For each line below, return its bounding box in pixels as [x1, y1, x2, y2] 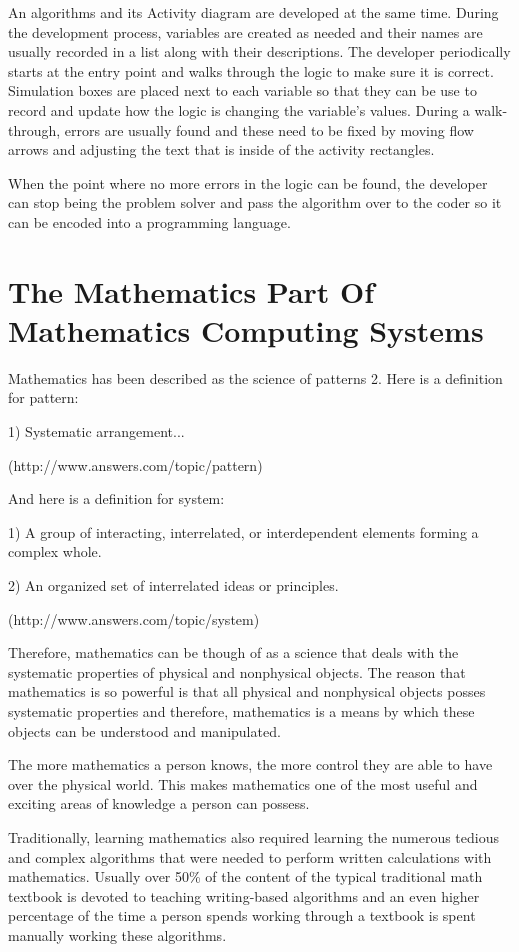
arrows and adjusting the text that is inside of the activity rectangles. [8, 139, 435, 160]
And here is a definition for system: [8, 488, 225, 509]
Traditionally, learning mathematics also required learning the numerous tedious [8, 826, 499, 847]
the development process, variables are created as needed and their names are [8, 21, 483, 42]
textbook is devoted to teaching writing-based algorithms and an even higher [8, 885, 480, 906]
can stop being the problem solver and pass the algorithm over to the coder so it [8, 192, 502, 213]
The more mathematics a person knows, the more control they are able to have [8, 754, 493, 775]
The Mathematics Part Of [8, 270, 375, 311]
